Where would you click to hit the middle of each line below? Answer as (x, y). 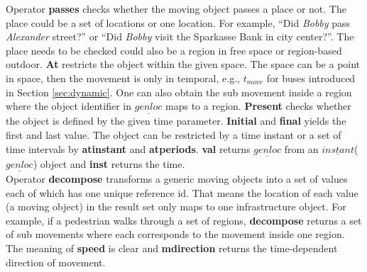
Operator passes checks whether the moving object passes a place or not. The (176, 8)
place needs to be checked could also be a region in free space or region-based (174, 50)
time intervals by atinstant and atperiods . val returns (128, 148)
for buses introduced (311, 78)
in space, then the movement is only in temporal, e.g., (123, 78)
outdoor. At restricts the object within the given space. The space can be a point (183, 64)
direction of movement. (56, 262)
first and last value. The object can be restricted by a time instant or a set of (174, 134)
